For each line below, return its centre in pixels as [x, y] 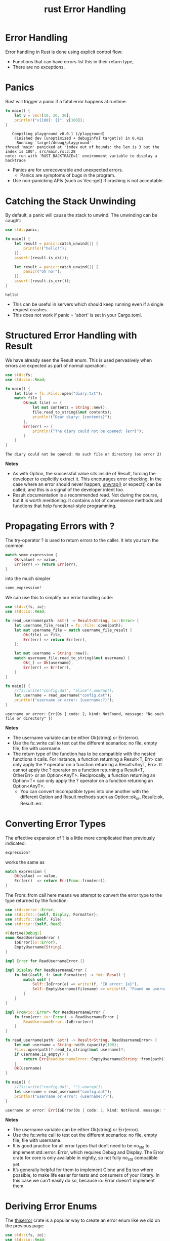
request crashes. [30, 309]
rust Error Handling [85, 9]
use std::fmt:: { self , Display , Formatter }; [52, 915]
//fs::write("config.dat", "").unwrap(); [58, 1087]
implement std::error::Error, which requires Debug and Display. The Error [88, 1152]
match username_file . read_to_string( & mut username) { [72, 658]
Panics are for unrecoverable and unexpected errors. [68, 170]
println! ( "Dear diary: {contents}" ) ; [72, 417]
